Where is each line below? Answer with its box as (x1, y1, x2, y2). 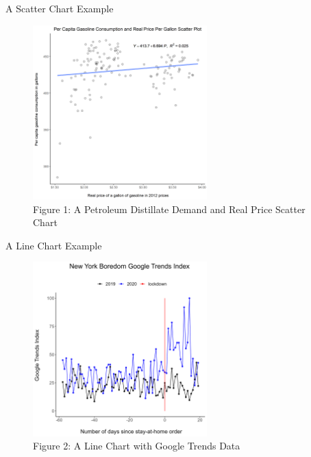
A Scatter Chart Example (5, 1, 114, 15)
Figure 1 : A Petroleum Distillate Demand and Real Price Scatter (33, 201, 306, 216)
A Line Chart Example (5, 238, 102, 252)
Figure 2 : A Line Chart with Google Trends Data (33, 439, 240, 453)
